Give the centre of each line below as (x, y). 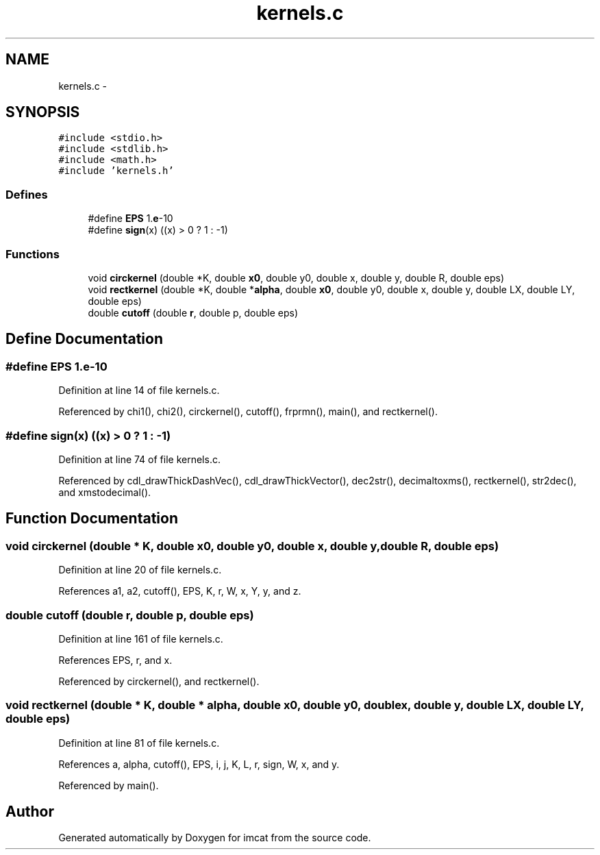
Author (30, 812)
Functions (33, 254)
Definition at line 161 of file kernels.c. (141, 639)
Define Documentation (84, 339)
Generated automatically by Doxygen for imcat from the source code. (215, 838)
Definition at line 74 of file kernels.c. (139, 459)
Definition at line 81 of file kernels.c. (139, 743)
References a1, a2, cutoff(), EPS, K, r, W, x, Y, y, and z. (180, 591)
